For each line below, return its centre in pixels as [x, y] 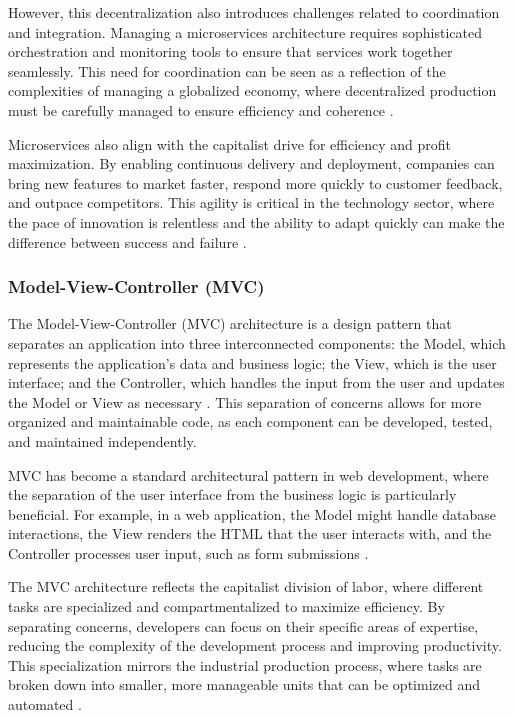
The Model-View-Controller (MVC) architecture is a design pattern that [230, 323]
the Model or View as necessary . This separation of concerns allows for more [245, 401]
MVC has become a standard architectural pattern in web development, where [248, 474]
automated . [45, 704]
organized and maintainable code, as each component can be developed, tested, [250, 421]
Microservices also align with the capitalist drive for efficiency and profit [230, 143]
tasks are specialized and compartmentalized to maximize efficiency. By [226, 606]
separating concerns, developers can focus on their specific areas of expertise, [243, 625]
